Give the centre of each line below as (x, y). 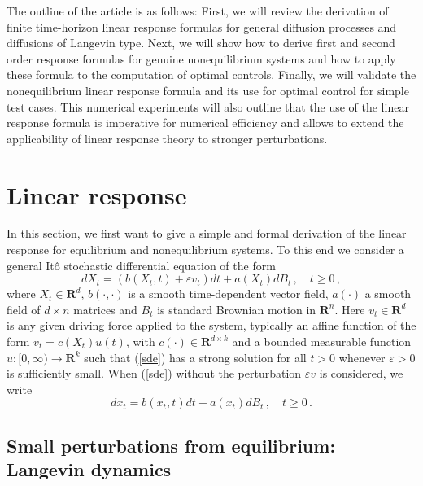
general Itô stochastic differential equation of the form (141, 265)
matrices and (105, 309)
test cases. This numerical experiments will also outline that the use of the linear (208, 106)
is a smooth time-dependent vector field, (228, 293)
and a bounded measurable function (322, 342)
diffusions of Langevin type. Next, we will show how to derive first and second (201, 43)
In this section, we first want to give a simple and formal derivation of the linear (207, 233)
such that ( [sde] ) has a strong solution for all (195, 357)
